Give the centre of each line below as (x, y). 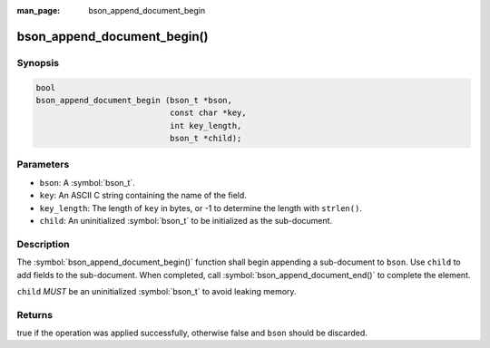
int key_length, (206, 126)
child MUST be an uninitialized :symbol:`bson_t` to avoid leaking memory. (157, 291)
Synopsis (38, 63)
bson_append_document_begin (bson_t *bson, (134, 100)
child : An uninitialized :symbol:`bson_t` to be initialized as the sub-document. (186, 221)
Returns (35, 314)
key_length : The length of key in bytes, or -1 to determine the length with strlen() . (201, 208)
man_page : (39, 10)
